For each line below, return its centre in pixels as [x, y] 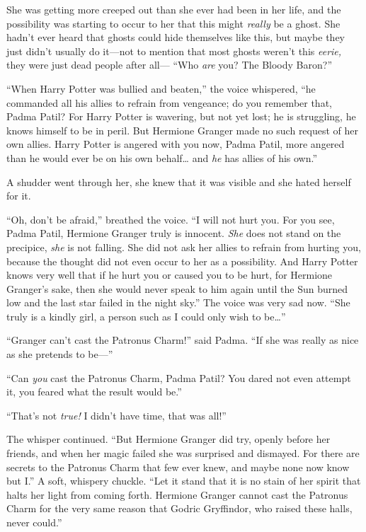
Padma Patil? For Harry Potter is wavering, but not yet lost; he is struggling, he [181, 116]
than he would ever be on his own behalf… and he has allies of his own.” [162, 157]
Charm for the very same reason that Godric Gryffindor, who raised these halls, [179, 508]
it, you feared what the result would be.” [94, 392]
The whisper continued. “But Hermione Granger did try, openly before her [168, 439]
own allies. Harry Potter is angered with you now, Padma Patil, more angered [176, 144]
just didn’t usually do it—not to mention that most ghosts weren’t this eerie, [174, 51]
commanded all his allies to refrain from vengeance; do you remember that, [169, 102]
